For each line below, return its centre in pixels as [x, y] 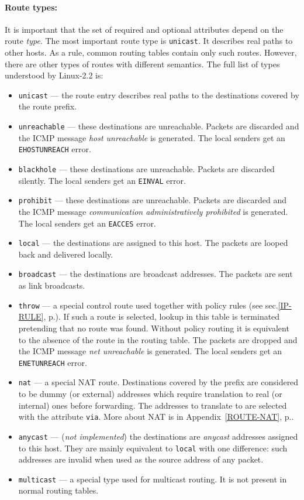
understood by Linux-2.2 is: [54, 75]
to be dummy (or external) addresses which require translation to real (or [150, 394]
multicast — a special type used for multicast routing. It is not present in [153, 479]
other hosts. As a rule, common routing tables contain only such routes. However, [151, 52]
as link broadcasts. [52, 285]
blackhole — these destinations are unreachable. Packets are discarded [146, 168]
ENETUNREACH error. [53, 362]
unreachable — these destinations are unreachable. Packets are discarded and [159, 126]
